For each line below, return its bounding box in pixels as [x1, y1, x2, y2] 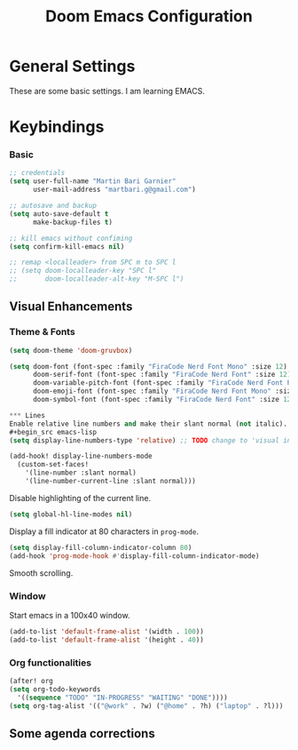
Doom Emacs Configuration [45, 6, 253, 27]
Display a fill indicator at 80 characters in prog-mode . [9, 526, 200, 537]
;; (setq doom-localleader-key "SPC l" [9, 267, 157, 275]
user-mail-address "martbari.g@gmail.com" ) [32, 185, 197, 195]
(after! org [9, 676, 53, 685]
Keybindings [9, 117, 105, 137]
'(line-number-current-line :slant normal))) [25, 477, 197, 486]
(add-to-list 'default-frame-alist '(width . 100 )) [9, 626, 204, 636]
